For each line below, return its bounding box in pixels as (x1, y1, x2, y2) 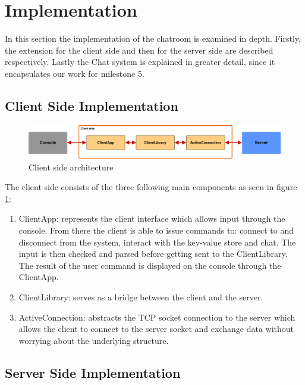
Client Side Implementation (5, 96, 178, 114)
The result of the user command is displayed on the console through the (18, 259, 281, 271)
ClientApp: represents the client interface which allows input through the (18, 212, 285, 225)
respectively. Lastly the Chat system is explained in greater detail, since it (5, 55, 275, 68)
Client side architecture (29, 160, 114, 173)
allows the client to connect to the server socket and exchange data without (18, 322, 294, 335)
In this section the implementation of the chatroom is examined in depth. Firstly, (5, 32, 301, 45)
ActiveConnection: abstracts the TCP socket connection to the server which (18, 311, 295, 323)
